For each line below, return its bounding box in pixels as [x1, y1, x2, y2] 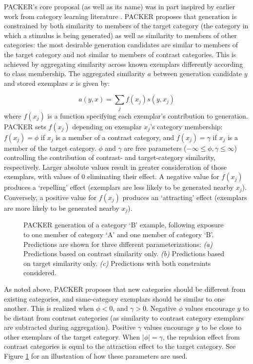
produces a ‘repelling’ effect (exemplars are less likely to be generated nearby [4, 182, 234, 192]
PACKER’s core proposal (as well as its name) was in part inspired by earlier [4, 1, 235, 11]
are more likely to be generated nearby [4, 202, 119, 213]
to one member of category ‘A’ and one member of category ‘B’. [23, 229, 214, 239]
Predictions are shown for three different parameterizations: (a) [23, 239, 213, 249]
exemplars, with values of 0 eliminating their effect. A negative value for [4, 171, 219, 182]
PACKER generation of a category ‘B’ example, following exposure [23, 220, 224, 230]
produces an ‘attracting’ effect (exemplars [122, 192, 247, 202]
